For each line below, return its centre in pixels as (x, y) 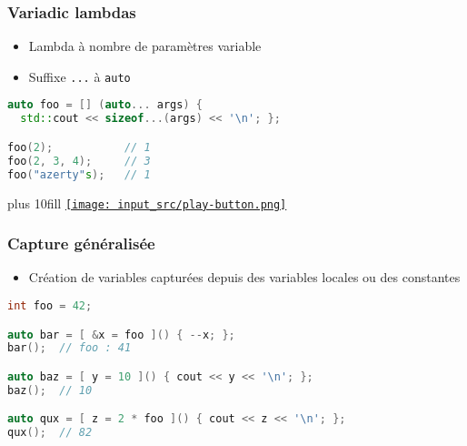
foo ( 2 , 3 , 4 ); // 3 (79, 161)
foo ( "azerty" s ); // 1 (79, 174)
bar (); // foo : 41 (70, 348)
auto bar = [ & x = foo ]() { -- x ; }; (121, 334)
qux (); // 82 (50, 433)
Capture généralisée (81, 243)
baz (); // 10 (50, 390)
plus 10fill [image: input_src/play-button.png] (147, 203)
